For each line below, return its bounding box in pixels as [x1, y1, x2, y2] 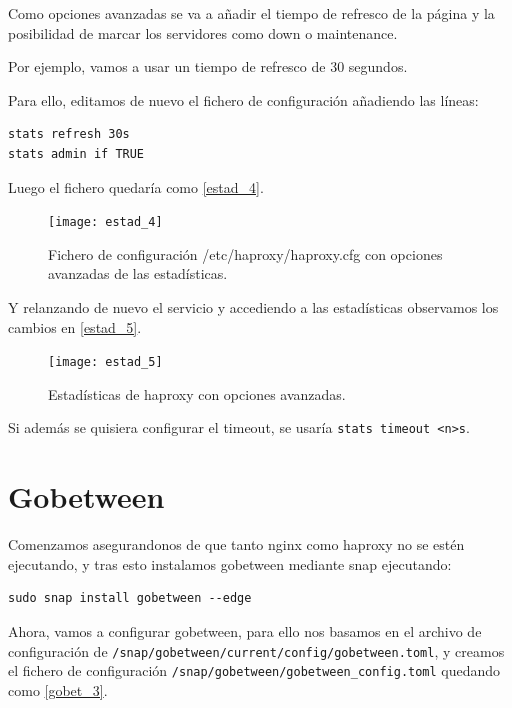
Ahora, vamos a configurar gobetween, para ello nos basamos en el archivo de [8, 621, 482, 641]
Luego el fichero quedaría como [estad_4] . [8, 176, 264, 197]
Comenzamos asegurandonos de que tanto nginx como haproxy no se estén [8, 534, 465, 555]
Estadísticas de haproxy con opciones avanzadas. [48, 383, 346, 404]
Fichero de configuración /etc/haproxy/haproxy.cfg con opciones [48, 243, 443, 264]
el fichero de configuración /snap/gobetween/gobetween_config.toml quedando [8, 660, 501, 681]
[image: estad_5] [48, 355, 163, 370]
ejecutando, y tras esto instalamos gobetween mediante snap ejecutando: [8, 553, 452, 574]
